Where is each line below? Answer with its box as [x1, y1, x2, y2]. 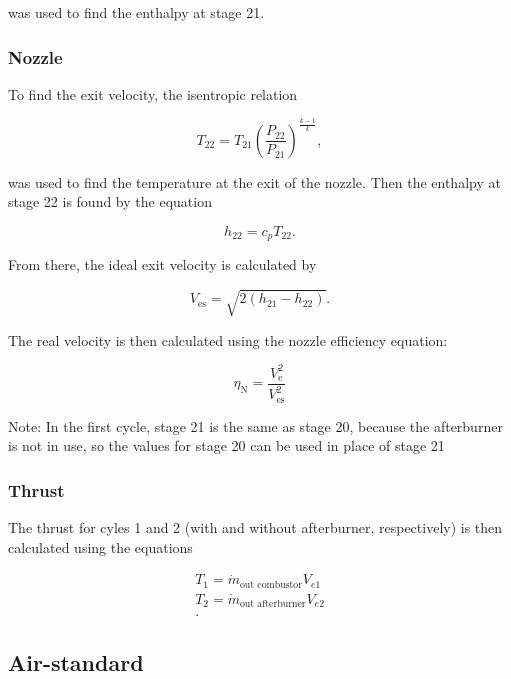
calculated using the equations [8, 536, 193, 557]
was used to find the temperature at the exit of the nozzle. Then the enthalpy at [8, 171, 501, 192]
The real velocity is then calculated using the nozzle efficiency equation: [8, 329, 448, 350]
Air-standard [8, 646, 144, 677]
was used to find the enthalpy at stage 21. [8, 2, 265, 22]
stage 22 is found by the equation [8, 191, 212, 212]
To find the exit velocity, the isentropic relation [8, 83, 298, 104]
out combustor [239, 579, 303, 590]
